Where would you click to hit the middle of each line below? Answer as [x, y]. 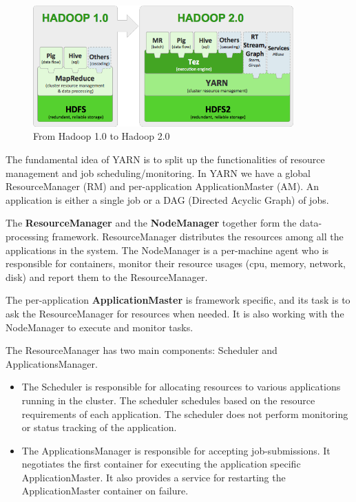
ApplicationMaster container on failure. [105, 491]
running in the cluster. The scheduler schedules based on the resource [168, 400]
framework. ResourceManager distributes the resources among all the [198, 236]
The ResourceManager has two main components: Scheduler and [142, 350]
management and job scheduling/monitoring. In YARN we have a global [158, 172]
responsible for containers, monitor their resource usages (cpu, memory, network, [176, 263]
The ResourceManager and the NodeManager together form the [151, 223]
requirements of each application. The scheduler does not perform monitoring [185, 414]
